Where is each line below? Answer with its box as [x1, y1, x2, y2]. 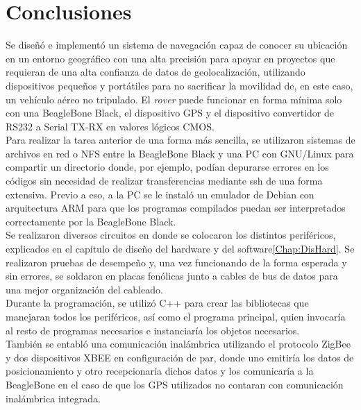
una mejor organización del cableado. [6, 282, 163, 296]
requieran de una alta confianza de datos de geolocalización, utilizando [6, 65, 305, 79]
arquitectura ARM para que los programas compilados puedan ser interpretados [6, 200, 346, 215]
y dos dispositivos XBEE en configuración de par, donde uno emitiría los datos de [6, 350, 354, 364]
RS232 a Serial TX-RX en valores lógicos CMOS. [6, 119, 215, 133]
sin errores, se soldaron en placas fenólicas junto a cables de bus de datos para [6, 268, 338, 283]
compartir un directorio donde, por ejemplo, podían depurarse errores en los [6, 160, 329, 174]
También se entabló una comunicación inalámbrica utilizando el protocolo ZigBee [6, 336, 351, 351]
